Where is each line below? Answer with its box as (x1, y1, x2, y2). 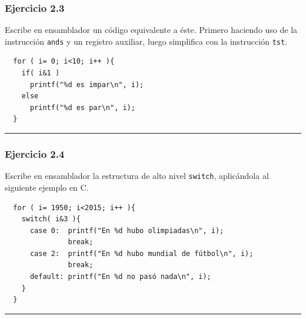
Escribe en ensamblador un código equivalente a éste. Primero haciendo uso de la (5, 24, 298, 36)
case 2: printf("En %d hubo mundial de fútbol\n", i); (29, 249, 254, 258)
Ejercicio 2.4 (5, 146, 65, 161)
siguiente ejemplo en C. (5, 181, 89, 193)
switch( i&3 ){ (21, 215, 81, 224)
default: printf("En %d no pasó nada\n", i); (29, 273, 211, 281)
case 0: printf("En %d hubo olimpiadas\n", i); (29, 226, 224, 235)
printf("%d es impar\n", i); (29, 80, 144, 89)
